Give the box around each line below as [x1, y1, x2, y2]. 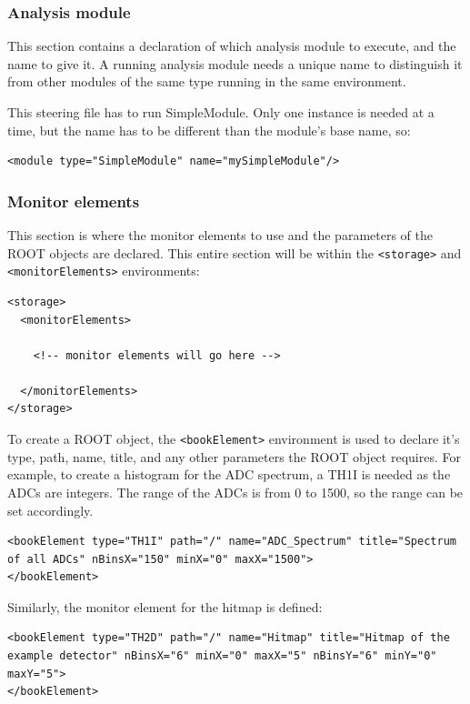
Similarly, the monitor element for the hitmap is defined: [7, 597, 323, 616]
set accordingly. [7, 500, 94, 519]
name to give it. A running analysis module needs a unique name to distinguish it [7, 54, 463, 73]
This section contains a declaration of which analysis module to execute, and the [7, 36, 456, 55]
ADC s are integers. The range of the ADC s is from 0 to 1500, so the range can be [7, 482, 464, 501]
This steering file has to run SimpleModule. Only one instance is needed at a [7, 103, 435, 121]
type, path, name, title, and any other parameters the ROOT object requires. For [7, 447, 461, 466]
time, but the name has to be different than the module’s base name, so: [7, 120, 411, 139]
